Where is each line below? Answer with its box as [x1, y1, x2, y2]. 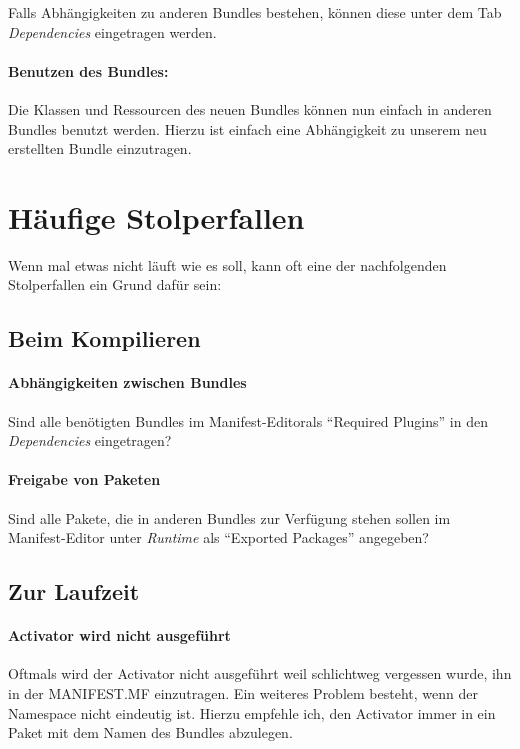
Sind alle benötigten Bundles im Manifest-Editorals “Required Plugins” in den [8, 410, 488, 431]
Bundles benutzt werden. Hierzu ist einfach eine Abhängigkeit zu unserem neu [8, 118, 487, 139]
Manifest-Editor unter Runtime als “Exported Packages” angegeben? [8, 527, 429, 548]
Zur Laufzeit [8, 576, 140, 607]
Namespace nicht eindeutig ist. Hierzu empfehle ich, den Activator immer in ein [8, 702, 496, 723]
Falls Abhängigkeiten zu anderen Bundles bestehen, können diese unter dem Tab [8, 2, 502, 22]
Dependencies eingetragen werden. [8, 21, 217, 42]
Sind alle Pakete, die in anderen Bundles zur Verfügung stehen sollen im [8, 507, 451, 528]
